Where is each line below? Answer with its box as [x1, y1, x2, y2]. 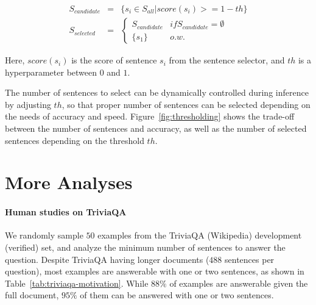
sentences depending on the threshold [5, 134, 144, 146]
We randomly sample [5, 229, 83, 242]
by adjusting [5, 98, 51, 110]
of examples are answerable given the [169, 276, 308, 289]
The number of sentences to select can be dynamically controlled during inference [5, 86, 309, 99]
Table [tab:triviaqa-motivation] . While [5, 276, 149, 289]
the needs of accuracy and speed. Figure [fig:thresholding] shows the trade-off [5, 110, 295, 123]
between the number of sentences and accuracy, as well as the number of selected [5, 122, 307, 135]
